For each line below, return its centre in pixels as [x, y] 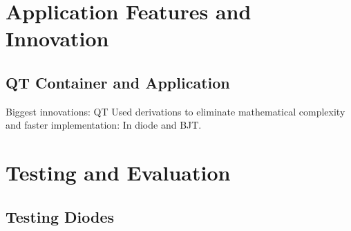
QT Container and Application [118, 82]
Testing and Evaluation [118, 173]
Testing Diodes [60, 216]
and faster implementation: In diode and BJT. [104, 125]
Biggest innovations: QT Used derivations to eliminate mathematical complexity [175, 111]
